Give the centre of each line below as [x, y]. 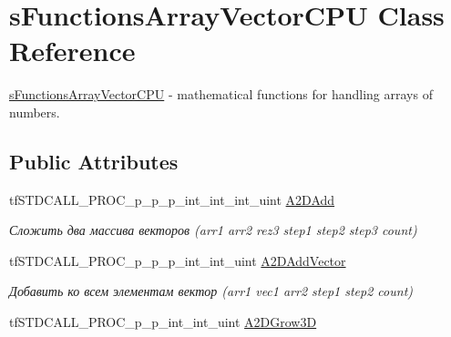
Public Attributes [94, 161]
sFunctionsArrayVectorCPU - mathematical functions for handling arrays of [221, 94]
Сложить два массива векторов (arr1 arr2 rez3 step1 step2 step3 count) [213, 230]
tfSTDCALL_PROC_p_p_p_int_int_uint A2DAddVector [178, 260]
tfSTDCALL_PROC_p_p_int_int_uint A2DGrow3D [163, 322]
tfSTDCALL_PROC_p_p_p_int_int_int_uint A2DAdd [172, 199]
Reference [72, 51]
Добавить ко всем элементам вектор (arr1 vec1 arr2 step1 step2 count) [211, 291]
